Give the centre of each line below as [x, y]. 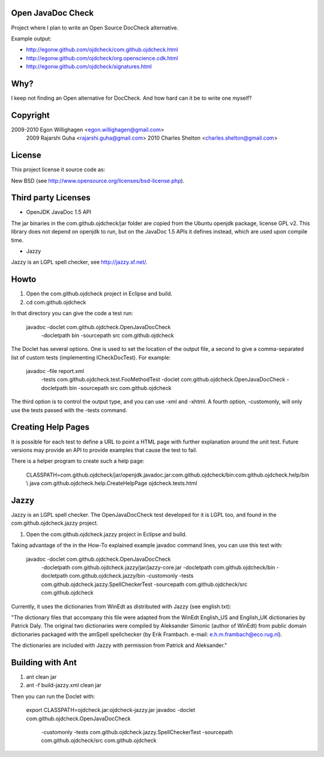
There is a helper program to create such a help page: [78, 461]
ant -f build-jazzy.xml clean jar [64, 685]
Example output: [31, 39]
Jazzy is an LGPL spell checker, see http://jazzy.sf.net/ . [79, 262]
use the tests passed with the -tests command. [69, 410]
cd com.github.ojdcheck [56, 302]
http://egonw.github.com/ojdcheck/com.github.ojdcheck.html [102, 50]
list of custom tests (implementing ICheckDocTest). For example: [91, 357]
